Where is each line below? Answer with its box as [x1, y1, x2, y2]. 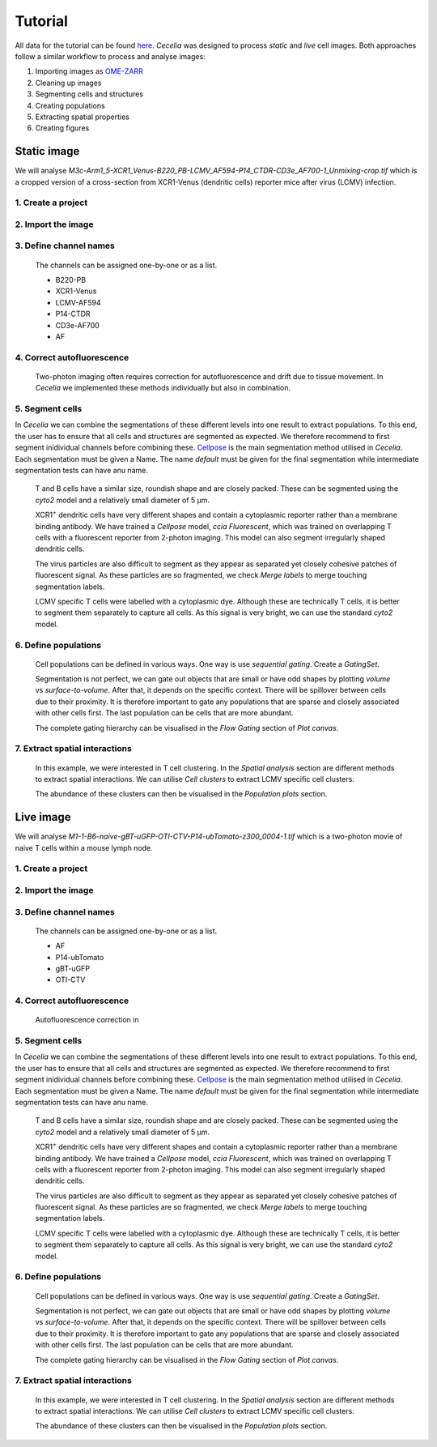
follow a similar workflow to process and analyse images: [15, 51, 206, 61]
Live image [15, 810, 72, 824]
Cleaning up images [35, 78, 102, 88]
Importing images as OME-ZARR [35, 66, 143, 76]
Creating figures [35, 123, 90, 133]
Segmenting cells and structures [35, 89, 144, 99]
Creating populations [35, 100, 105, 110]
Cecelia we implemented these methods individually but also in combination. [35, 383, 291, 393]
